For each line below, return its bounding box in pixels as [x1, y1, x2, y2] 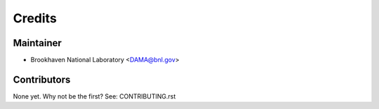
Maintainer [13, 37, 62, 49]
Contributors [13, 73, 71, 85]
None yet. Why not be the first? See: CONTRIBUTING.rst [13, 92, 176, 101]
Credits [13, 10, 58, 26]
